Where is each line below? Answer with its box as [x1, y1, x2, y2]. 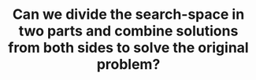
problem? [96, 56, 161, 74]
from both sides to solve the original [7, 39, 250, 56]
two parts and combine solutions [18, 22, 239, 40]
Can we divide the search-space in [12, 5, 245, 24]
